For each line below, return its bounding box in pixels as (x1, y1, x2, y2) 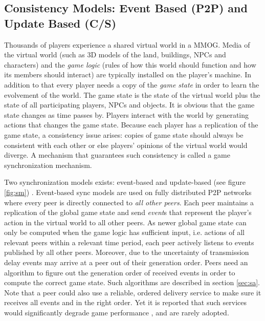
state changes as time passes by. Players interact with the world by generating (4, 109, 249, 120)
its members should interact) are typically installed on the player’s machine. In (4, 69, 252, 80)
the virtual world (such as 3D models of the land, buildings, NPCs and (4, 49, 226, 60)
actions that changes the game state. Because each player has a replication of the (4, 119, 258, 130)
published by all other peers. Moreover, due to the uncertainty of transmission (4, 247, 249, 258)
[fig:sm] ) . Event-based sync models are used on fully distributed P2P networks (4, 186, 252, 197)
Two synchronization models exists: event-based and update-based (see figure (4, 177, 246, 187)
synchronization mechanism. (4, 159, 92, 170)
